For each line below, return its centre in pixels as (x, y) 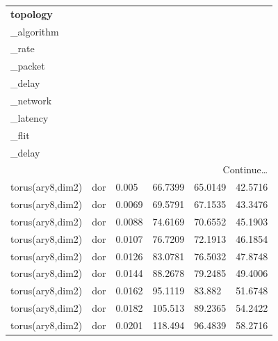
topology (32, 14)
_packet (28, 66)
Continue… (245, 169)
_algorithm (35, 31)
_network (31, 100)
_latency (30, 117)
